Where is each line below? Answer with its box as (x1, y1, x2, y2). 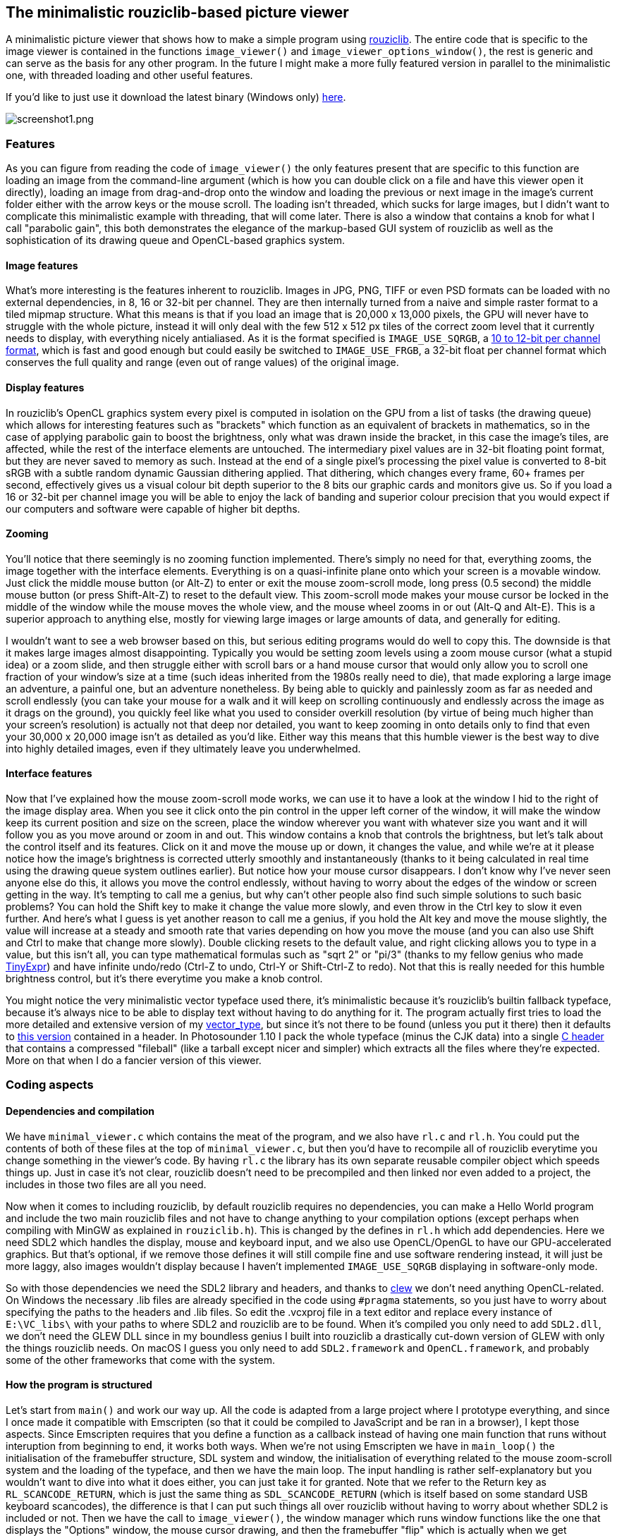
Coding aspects (6, 1078, 94, 1092)
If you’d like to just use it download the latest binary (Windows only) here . (6, 91, 346, 104)
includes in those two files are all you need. (6, 1178, 207, 1190)
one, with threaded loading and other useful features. (6, 69, 253, 82)
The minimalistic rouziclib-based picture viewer (6, 4, 349, 21)
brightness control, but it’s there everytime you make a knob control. (6, 972, 323, 985)
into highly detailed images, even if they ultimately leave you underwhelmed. (6, 742, 361, 755)
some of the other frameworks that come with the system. (6, 1353, 275, 1366)
